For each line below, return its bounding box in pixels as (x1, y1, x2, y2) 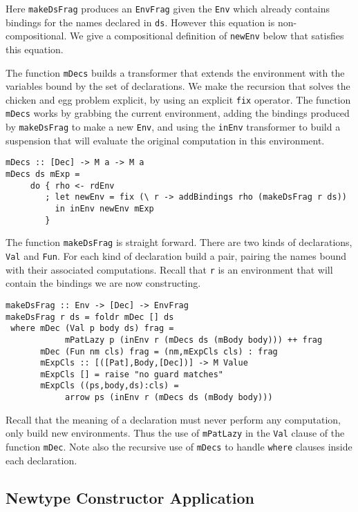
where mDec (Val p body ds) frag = (10, 323, 174, 334)
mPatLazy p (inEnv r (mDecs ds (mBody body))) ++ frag (64, 334, 323, 345)
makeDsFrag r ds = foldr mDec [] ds (6, 312, 174, 322)
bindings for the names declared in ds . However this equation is (6, 15, 275, 29)
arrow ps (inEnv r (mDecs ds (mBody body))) (64, 392, 273, 403)
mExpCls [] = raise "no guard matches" (40, 369, 223, 379)
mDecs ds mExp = (6, 169, 80, 180)
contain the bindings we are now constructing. (6, 276, 201, 290)
